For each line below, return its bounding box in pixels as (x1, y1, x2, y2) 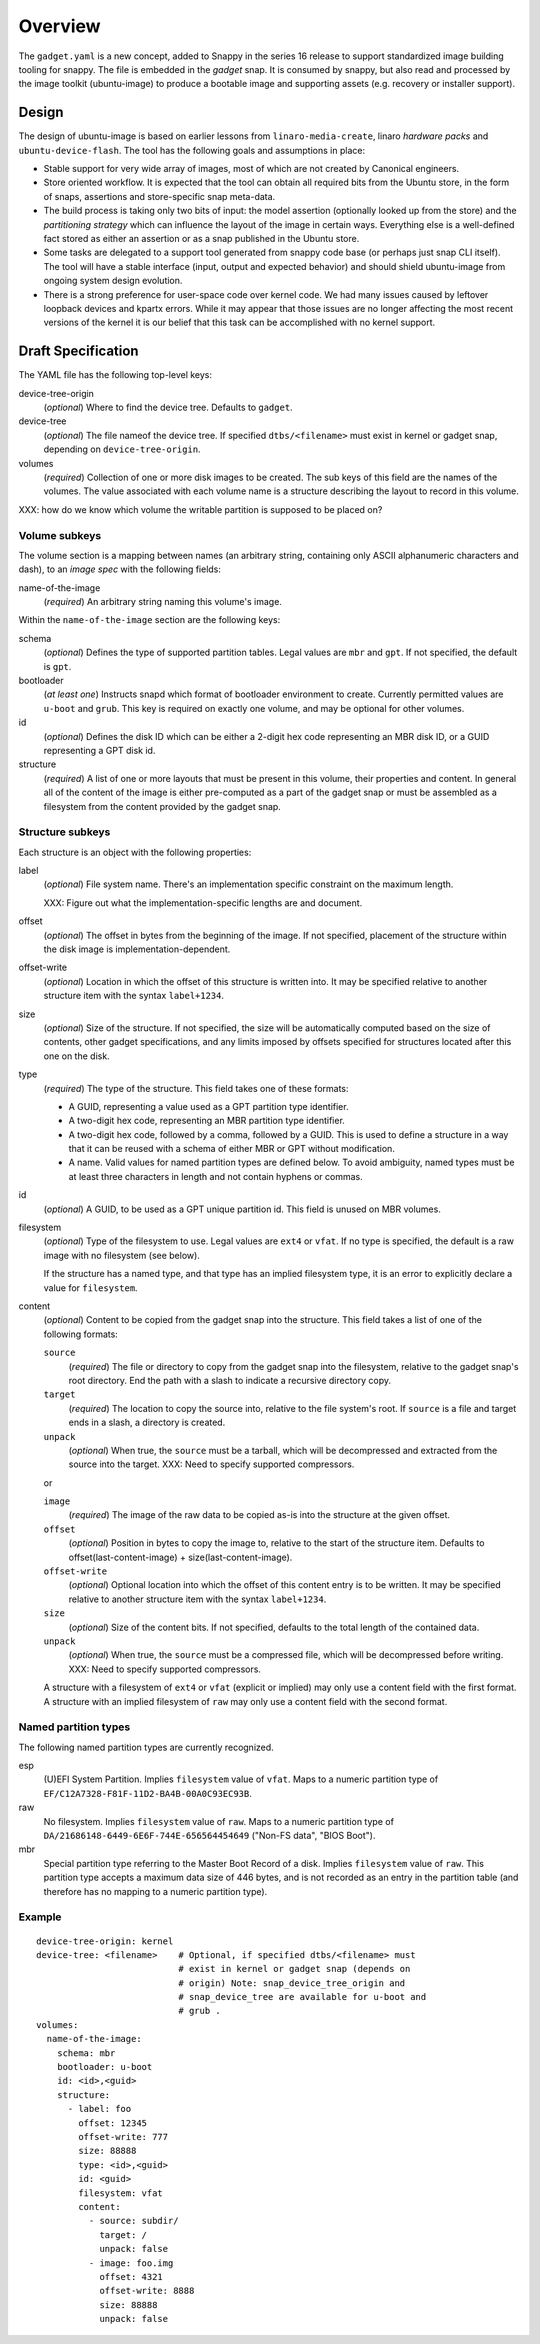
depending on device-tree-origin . (43, 443, 201, 455)
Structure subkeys (18, 825, 111, 839)
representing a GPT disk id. (43, 744, 156, 756)
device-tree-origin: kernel (36, 1935, 174, 1947)
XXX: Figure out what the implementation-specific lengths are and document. (43, 896, 363, 909)
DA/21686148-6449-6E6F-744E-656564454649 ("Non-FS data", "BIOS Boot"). (43, 1830, 376, 1842)
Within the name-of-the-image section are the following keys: (18, 614, 281, 626)
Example (18, 1910, 62, 1924)
